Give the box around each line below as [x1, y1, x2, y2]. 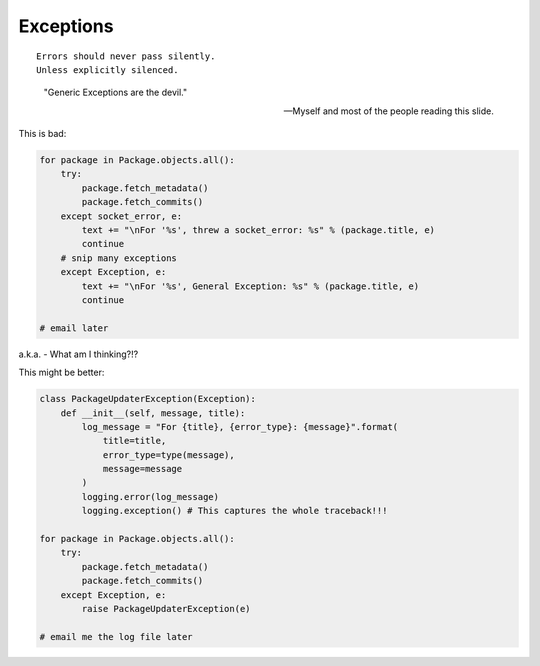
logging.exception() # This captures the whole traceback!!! [81, 505, 388, 517]
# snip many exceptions [60, 252, 177, 264]
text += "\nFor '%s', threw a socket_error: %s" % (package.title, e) [81, 225, 435, 236]
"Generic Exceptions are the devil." [43, 86, 188, 99]
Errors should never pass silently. [36, 50, 216, 62]
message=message [102, 463, 183, 475]
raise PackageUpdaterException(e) [81, 603, 251, 614]
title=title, [102, 435, 167, 447]
